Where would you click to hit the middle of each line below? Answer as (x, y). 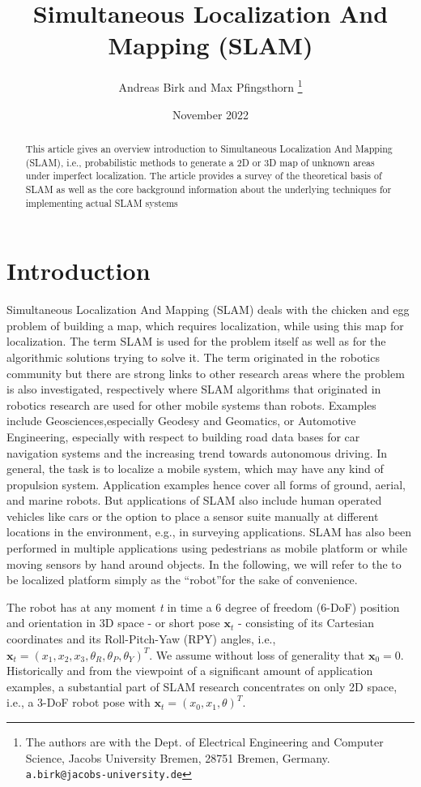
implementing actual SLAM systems (102, 202)
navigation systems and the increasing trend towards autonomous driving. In (197, 452)
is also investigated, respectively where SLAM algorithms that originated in (194, 389)
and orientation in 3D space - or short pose (113, 623)
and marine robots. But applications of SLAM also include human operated (194, 500)
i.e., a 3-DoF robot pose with (79, 702)
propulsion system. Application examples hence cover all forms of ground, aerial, (206, 484)
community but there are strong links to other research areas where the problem (206, 373)
